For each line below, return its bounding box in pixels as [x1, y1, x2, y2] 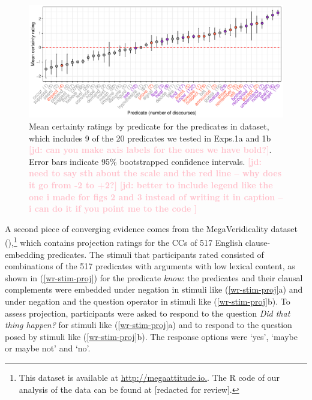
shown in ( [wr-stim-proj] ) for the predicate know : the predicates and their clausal [5, 271, 303, 284]
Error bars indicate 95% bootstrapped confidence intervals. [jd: [29, 155, 262, 167]
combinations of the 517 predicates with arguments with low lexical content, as [5, 260, 295, 272]
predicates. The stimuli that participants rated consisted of [47, 248, 264, 260]
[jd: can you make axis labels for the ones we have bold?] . [29, 143, 272, 156]
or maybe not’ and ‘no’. [5, 342, 91, 354]
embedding [5, 248, 45, 260]
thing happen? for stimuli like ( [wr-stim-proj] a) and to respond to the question [5, 318, 292, 331]
